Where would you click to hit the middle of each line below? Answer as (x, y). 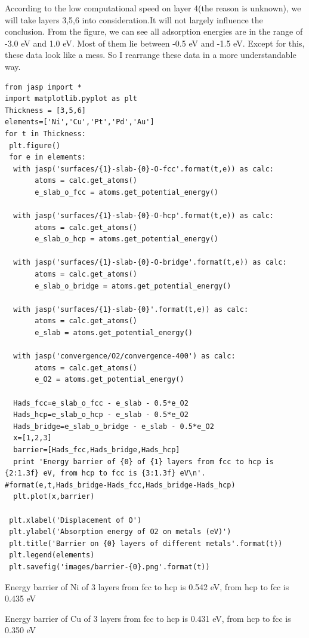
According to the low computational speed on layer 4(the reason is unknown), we (153, 8)
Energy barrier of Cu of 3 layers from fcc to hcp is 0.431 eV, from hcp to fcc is (148, 618)
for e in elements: (48, 157)
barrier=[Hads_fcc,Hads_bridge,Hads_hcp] (97, 450)
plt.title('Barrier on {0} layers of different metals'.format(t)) (146, 543)
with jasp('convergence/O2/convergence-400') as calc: (124, 356)
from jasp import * (43, 87)
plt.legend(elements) (52, 555)
